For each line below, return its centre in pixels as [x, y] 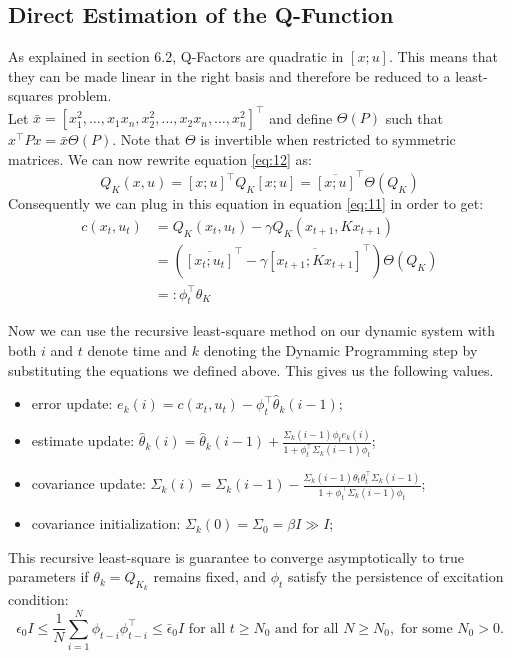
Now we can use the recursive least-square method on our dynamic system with [252, 330]
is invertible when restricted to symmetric [328, 139]
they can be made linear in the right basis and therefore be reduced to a [229, 75]
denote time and [137, 349]
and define [301, 117]
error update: [72, 403]
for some [426, 628]
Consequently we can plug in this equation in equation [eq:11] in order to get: [246, 203]
